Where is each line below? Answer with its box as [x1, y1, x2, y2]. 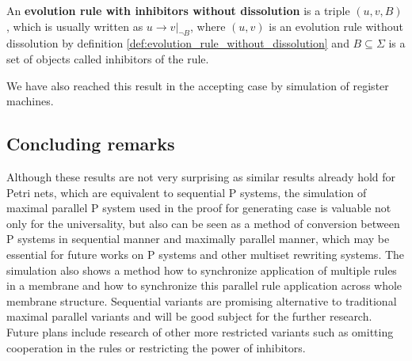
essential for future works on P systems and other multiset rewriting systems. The [6, 245, 405, 262]
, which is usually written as [6, 17, 143, 34]
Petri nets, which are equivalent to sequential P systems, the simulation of [6, 184, 367, 200]
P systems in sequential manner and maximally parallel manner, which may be [6, 230, 390, 247]
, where [190, 17, 226, 34]
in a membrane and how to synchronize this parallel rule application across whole [6, 277, 402, 294]
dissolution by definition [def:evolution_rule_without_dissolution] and [6, 35, 349, 51]
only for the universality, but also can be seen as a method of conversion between [6, 215, 400, 231]
